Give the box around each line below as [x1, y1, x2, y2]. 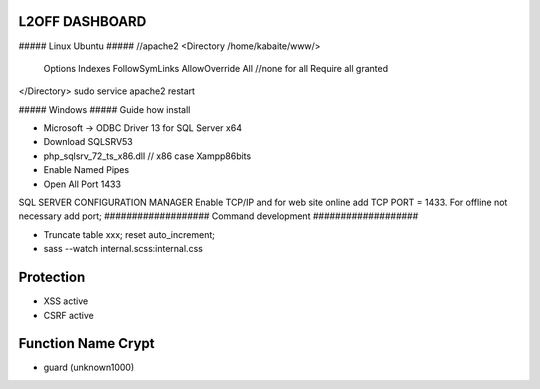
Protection [18, 269, 86, 286]
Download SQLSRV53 [43, 136, 134, 148]
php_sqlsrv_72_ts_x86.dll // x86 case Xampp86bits [43, 150, 252, 162]
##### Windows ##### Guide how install [18, 103, 191, 115]
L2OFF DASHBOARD [18, 13, 147, 30]
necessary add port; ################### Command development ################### [18, 210, 419, 222]
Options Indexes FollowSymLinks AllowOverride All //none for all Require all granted [43, 62, 389, 74]
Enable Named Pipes [43, 164, 130, 176]
